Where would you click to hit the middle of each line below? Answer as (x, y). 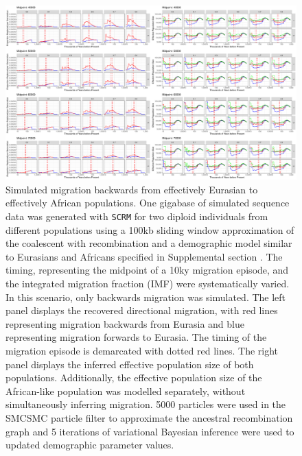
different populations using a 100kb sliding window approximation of (150, 229)
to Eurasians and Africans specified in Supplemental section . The (144, 256)
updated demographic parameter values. (90, 445)
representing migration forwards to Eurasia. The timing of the (136, 337)
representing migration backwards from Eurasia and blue (125, 323)
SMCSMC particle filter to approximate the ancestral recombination (149, 417)
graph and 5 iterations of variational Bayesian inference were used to (150, 431)
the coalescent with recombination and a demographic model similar (149, 243)
